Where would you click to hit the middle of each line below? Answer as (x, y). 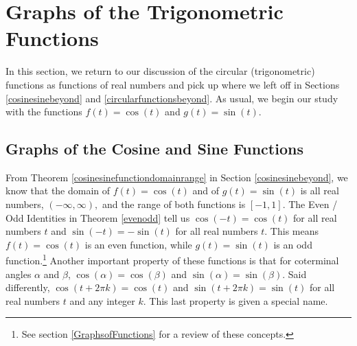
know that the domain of (58, 191)
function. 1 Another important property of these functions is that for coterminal (172, 259)
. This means (291, 231)
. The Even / (310, 204)
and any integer (102, 300)
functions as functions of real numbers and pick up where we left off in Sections (173, 84)
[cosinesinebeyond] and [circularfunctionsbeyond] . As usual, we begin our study (172, 98)
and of (206, 191)
